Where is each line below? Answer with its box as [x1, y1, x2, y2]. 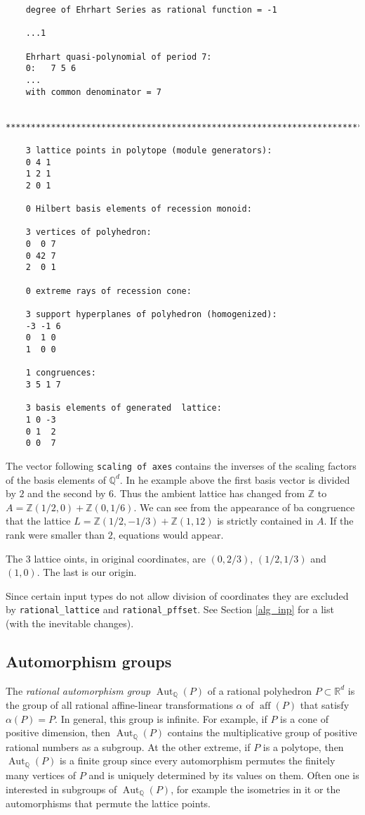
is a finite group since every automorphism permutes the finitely [59, 753, 336, 768]
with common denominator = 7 [25, 86, 161, 97]
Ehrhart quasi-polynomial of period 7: [25, 51, 212, 62]
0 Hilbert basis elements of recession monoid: [25, 204, 252, 214]
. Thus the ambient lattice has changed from [114, 486, 305, 501]
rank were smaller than [6, 527, 105, 541]
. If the [324, 513, 354, 528]
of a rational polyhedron [207, 683, 312, 698]
